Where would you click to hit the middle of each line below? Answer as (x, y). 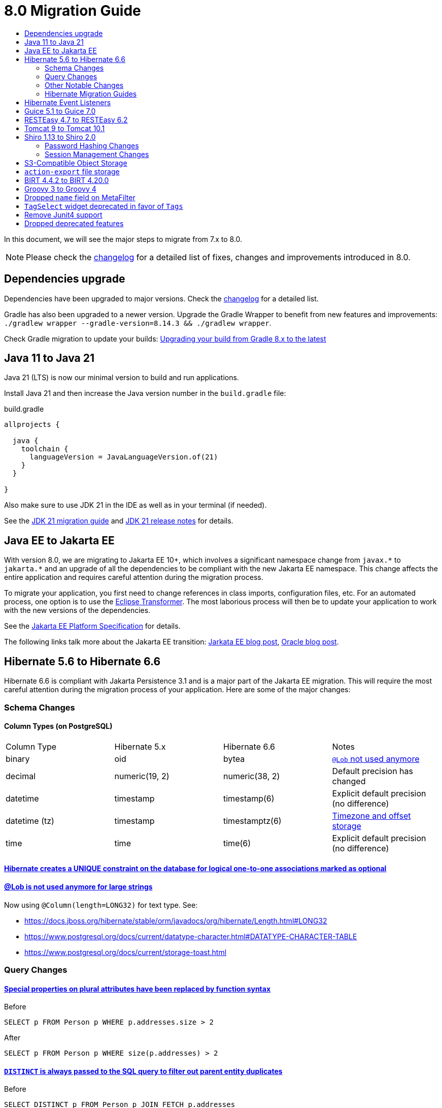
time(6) (237, 843)
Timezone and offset (371, 815)
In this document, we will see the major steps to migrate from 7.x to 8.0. (123, 239)
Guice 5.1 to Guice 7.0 (60, 111)
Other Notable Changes (84, 85)
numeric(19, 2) (142, 776)
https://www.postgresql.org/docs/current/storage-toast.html (126, 952)
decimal (21, 776)
